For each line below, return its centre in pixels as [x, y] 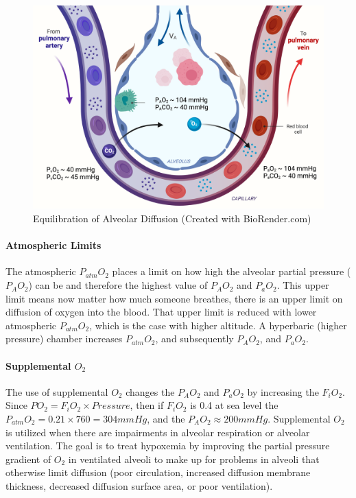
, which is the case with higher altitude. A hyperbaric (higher [218, 325]
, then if [147, 405]
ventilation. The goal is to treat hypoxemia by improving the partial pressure [168, 446]
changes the [150, 391]
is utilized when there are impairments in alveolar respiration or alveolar [158, 432]
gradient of [28, 459]
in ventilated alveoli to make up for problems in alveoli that [194, 459]
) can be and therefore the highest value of [118, 285]
